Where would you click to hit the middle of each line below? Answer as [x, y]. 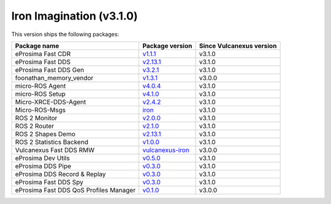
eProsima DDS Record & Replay [61, 174]
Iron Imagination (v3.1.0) [74, 16]
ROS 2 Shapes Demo [45, 134]
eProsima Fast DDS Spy [49, 182]
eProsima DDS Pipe [43, 166]
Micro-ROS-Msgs [40, 110]
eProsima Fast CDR [43, 54]
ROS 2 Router [35, 126]
